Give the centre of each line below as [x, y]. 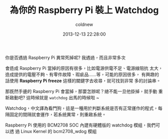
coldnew [84, 24]
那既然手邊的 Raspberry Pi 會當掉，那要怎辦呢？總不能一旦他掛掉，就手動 [81, 91]
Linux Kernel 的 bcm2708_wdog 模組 [59, 131]
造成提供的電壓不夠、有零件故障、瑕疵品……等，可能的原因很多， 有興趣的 [82, 74]
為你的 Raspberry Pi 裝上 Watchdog [84, 10]
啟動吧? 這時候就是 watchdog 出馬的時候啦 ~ [54, 97]
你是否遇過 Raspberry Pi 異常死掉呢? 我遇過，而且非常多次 [65, 57]
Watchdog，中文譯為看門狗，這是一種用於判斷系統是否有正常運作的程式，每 [84, 108]
